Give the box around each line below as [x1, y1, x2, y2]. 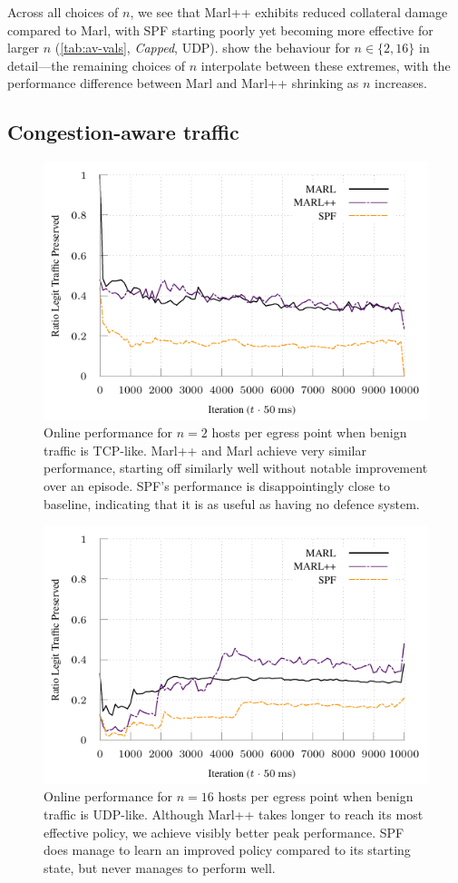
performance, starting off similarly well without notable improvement [44, 458, 428, 477]
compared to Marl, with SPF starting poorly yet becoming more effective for [7, 20, 434, 39]
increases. [375, 74, 427, 93]
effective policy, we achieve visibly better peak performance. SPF [44, 822, 404, 841]
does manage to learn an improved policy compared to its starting [44, 840, 411, 859]
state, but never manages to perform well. [44, 858, 276, 877]
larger [7, 38, 40, 57]
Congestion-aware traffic [7, 118, 239, 146]
